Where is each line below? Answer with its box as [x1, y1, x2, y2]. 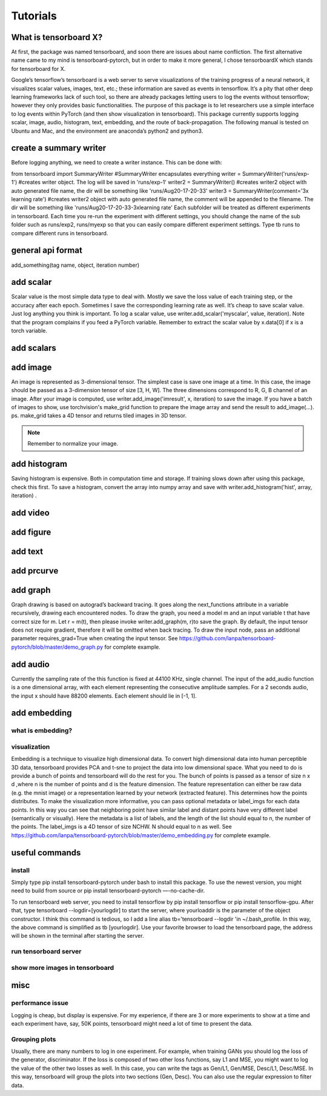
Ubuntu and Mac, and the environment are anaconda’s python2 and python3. [11, 127, 203, 135]
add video [11, 507, 50, 518]
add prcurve [11, 566, 59, 576]
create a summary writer [11, 143, 107, 153]
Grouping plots [11, 1035, 56, 1043]
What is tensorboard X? [11, 32, 103, 42]
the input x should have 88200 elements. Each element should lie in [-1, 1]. [11, 692, 197, 700]
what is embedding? [11, 726, 73, 735]
